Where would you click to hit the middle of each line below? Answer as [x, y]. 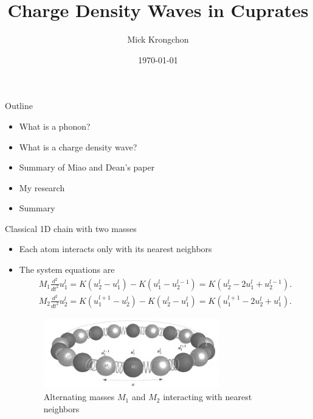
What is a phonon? [55, 126]
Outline [19, 106]
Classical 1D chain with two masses [71, 228]
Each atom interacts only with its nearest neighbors [115, 249]
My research [42, 187]
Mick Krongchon [158, 39]
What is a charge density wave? [78, 146]
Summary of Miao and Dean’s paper [87, 167]
